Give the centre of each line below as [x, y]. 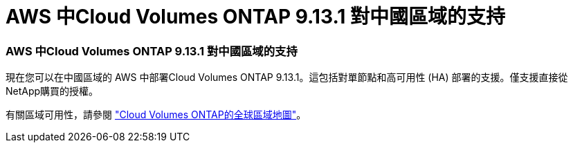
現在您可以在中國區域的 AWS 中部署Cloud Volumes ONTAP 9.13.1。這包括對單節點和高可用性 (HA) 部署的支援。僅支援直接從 [287, 77]
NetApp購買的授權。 [52, 91]
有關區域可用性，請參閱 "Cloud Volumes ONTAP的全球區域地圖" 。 [156, 115]
